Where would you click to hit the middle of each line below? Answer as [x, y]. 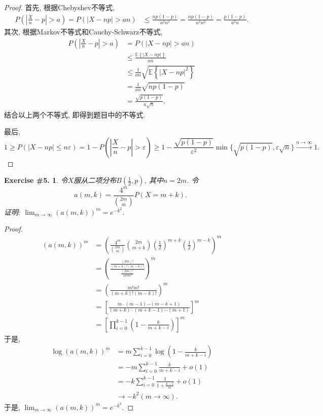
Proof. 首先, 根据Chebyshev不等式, [59, 7]
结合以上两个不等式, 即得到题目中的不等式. [75, 114]
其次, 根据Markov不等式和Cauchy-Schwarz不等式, [83, 31]
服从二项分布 [95, 180]
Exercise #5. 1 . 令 [36, 180]
